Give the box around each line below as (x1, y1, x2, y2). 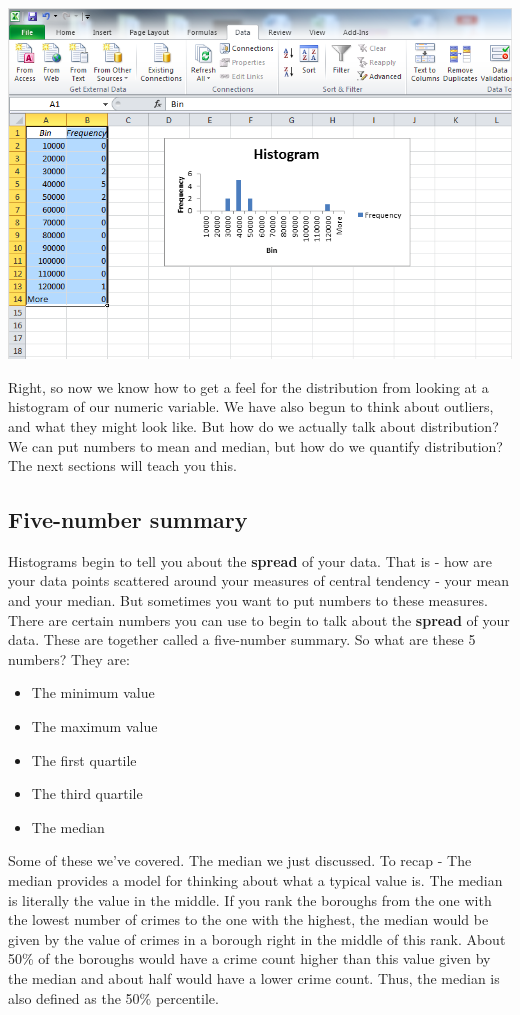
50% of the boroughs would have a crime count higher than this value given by (8, 948, 491, 969)
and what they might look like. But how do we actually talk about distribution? (8, 415, 499, 436)
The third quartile (31, 783, 143, 804)
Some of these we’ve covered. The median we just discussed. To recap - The (8, 850, 472, 871)
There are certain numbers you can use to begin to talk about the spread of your (8, 609, 510, 630)
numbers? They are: (8, 648, 130, 669)
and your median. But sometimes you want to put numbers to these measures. (8, 590, 488, 611)
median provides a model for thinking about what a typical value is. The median (8, 870, 503, 891)
